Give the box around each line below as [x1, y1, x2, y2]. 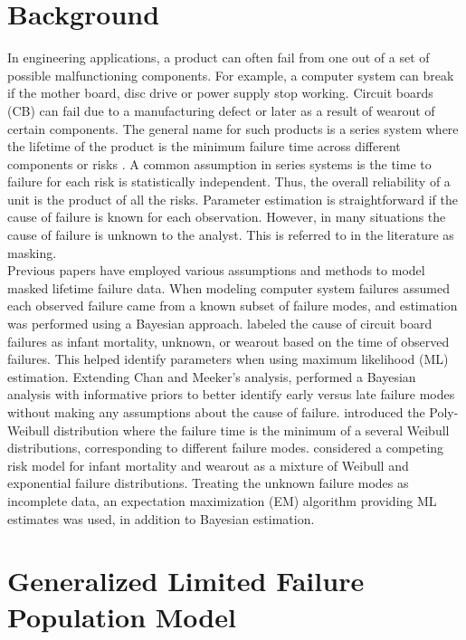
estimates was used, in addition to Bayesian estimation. [7, 509, 315, 528]
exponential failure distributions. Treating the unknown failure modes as [7, 473, 409, 492]
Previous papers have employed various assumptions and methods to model [7, 261, 425, 280]
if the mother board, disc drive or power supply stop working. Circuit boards [7, 83, 433, 102]
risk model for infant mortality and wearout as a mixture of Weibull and [7, 455, 409, 474]
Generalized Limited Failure [7, 562, 365, 599]
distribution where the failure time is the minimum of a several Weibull [53, 420, 450, 439]
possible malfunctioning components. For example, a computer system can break [7, 65, 454, 84]
